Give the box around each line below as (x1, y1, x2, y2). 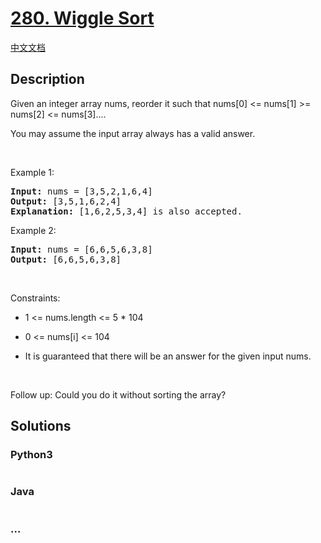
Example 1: (10, 166, 55, 178)
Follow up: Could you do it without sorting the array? (10, 388, 227, 401)
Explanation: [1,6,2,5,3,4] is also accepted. (10, 205, 243, 217)
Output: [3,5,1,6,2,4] (10, 195, 122, 207)
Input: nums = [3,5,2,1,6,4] (10, 185, 153, 197)
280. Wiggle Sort (10, 7, 155, 30)
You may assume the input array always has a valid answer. (10, 127, 256, 139)
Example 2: (10, 224, 57, 236)
